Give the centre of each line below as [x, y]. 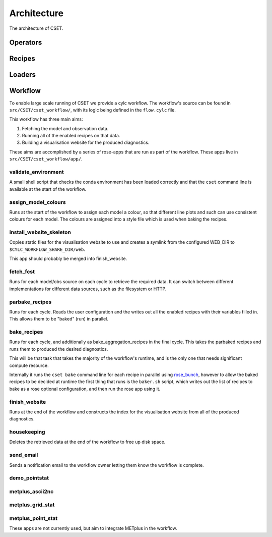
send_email [24, 455]
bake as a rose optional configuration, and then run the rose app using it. [85, 389]
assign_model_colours [38, 202]
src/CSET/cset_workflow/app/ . [46, 159]
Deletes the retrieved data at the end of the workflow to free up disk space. [87, 442]
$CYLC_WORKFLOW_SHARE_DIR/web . [47, 249]
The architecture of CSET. [36, 28]
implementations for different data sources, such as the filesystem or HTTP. [88, 289]
